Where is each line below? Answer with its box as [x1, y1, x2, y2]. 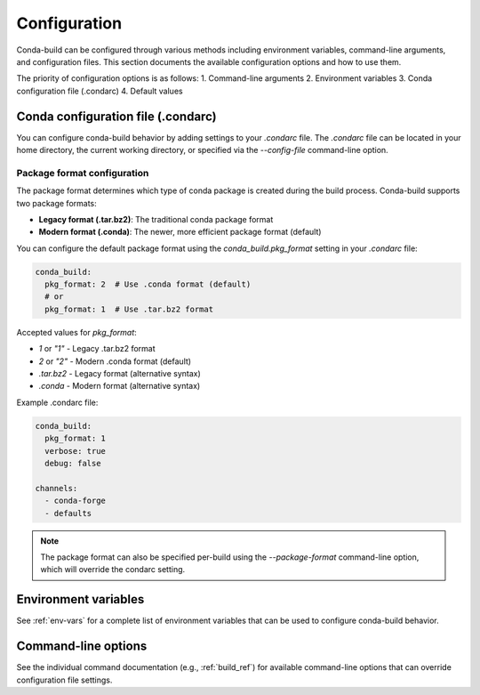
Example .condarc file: [16, 397, 99, 408]
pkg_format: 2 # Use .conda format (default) [44, 279, 252, 289]
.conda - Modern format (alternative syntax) [38, 381, 201, 392]
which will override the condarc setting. [40, 564, 186, 575]
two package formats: [16, 198, 97, 208]
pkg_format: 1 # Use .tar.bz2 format [44, 303, 213, 314]
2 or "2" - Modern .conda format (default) [38, 356, 191, 367]
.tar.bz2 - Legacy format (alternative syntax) [38, 368, 202, 379]
